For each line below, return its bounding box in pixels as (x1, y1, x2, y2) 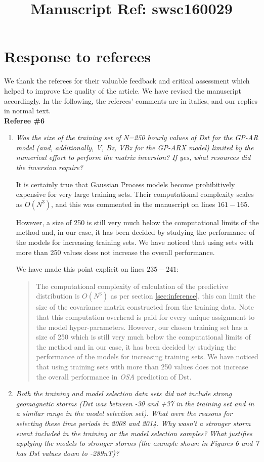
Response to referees (4, 46, 151, 67)
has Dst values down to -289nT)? (16, 447, 119, 458)
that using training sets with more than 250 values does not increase (36, 361, 248, 371)
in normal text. (4, 105, 51, 116)
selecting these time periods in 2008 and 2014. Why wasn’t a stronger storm (16, 417, 251, 428)
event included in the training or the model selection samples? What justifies (16, 428, 252, 438)
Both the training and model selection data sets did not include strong (16, 388, 232, 399)
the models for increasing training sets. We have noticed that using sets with (16, 237, 254, 247)
